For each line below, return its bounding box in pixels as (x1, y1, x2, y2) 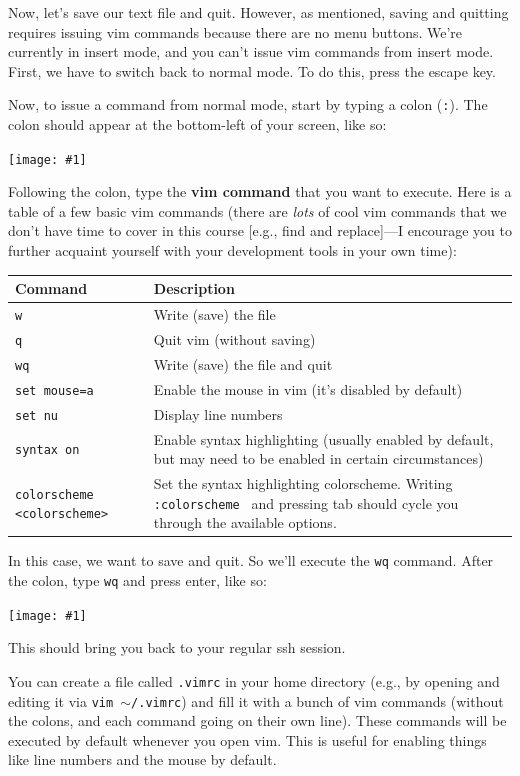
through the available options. (153, 512, 337, 533)
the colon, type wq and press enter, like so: (8, 569, 267, 590)
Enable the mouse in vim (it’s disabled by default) (153, 378, 463, 399)
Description (153, 278, 235, 299)
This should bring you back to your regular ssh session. (8, 637, 346, 658)
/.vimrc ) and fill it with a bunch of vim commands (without (131, 690, 504, 711)
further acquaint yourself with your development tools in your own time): (8, 240, 457, 261)
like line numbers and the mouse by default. (8, 749, 277, 770)
